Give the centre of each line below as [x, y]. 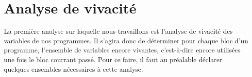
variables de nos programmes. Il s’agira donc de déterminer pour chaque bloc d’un [126, 40]
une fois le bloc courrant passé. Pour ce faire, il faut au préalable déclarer [113, 59]
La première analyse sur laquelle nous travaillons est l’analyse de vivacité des [118, 31]
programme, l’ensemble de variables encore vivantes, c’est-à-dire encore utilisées [122, 50]
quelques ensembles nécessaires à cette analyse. [74, 69]
